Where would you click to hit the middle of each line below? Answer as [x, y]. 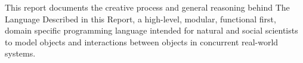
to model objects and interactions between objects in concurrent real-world [142, 42]
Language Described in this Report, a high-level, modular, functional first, [140, 19]
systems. [20, 53]
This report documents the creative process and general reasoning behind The [147, 7]
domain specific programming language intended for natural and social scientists [151, 30]
